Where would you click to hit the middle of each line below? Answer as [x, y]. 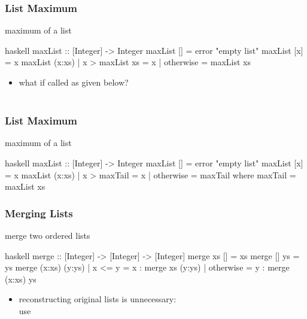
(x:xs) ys [21, 279]
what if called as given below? [74, 82]
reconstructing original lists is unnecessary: [98, 299]
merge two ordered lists [48, 235]
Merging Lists [39, 213]
